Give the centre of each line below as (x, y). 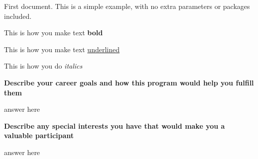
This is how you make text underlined (62, 49)
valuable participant (39, 135)
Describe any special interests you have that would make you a (115, 125)
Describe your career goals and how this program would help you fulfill (129, 82)
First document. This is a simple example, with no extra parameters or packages (127, 6)
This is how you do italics (43, 66)
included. (18, 16)
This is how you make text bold (54, 33)
